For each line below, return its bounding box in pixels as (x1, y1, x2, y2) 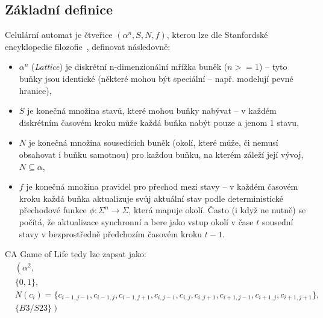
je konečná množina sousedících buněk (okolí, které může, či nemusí (28, 136, 278, 149)
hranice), (19, 84, 52, 96)
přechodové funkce (19, 204, 87, 216)
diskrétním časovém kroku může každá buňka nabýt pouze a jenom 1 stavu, (19, 116, 299, 128)
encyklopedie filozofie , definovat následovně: (5, 40, 171, 52)
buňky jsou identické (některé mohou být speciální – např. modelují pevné (19, 72, 293, 84)
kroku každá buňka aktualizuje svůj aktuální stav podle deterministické (19, 192, 284, 204)
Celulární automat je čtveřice (5, 28, 113, 41)
